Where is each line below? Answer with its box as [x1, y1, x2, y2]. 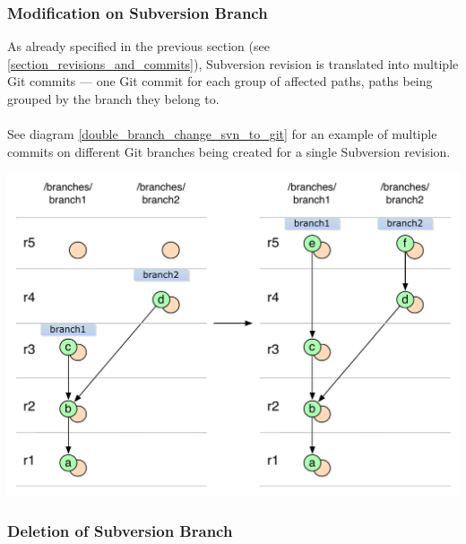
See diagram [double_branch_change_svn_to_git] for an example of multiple [7, 125, 437, 143]
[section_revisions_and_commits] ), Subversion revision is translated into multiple [7, 54, 459, 73]
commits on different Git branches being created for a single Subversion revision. [7, 142, 451, 160]
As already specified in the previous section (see [7, 37, 270, 56]
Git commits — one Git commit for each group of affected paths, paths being [7, 72, 433, 91]
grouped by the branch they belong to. [7, 90, 220, 108]
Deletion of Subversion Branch [7, 519, 233, 541]
